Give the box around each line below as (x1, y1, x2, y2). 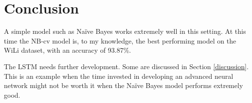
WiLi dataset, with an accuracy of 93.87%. (4, 45, 131, 55)
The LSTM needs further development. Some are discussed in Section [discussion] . (4, 61, 249, 71)
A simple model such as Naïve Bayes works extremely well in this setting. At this (4, 26, 246, 36)
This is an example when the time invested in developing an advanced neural (4, 71, 234, 81)
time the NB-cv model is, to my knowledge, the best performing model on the (4, 35, 236, 45)
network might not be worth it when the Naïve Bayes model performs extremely (4, 80, 243, 90)
